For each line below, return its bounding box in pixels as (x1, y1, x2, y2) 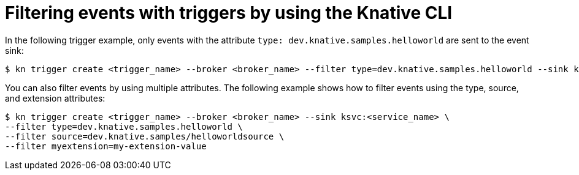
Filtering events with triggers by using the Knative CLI (5, 2, 453, 23)
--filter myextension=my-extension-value (5, 141, 207, 151)
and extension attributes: (5, 92, 105, 103)
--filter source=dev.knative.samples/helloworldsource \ (5, 131, 285, 141)
